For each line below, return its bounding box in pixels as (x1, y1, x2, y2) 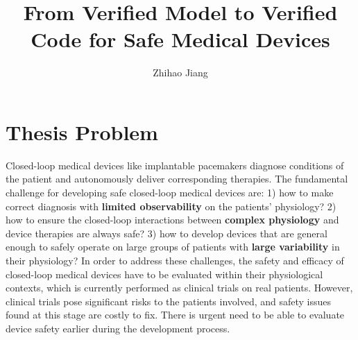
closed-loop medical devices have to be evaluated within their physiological (6, 266, 323, 281)
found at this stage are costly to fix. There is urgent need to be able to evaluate (6, 307, 345, 322)
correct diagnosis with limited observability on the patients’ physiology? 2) (6, 198, 336, 213)
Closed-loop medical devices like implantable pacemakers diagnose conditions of (6, 158, 344, 172)
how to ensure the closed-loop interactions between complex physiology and (6, 212, 339, 227)
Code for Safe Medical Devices (31, 25, 330, 53)
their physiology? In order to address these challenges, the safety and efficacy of (6, 253, 344, 267)
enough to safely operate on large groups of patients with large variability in (6, 239, 340, 254)
